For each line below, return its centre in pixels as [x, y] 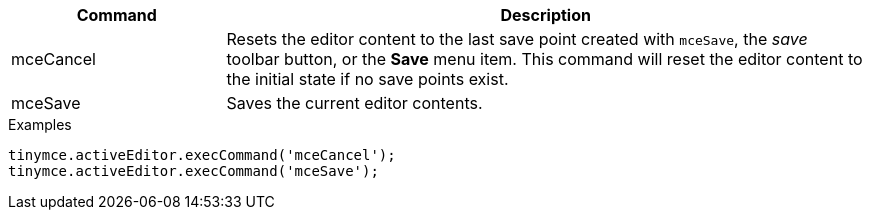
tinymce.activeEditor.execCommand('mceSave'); [193, 171]
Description [545, 15]
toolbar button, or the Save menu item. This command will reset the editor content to [544, 59]
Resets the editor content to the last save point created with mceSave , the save [517, 39]
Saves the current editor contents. [354, 103]
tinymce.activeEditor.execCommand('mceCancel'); [202, 155]
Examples [40, 124]
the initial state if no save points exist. [367, 79]
